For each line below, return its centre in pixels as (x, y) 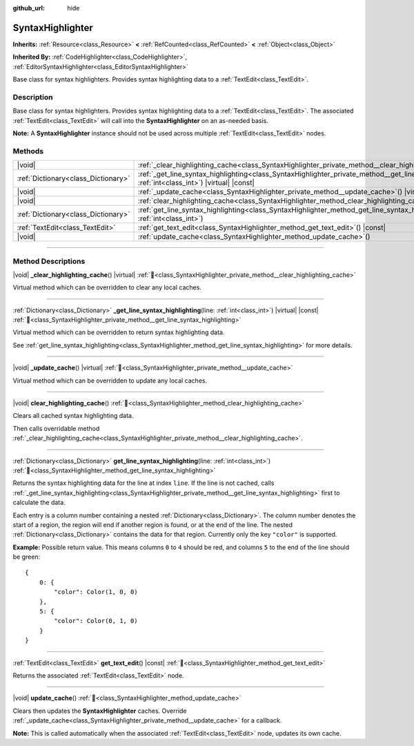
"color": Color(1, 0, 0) (96, 592)
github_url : (29, 8)
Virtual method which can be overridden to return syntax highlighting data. (119, 332)
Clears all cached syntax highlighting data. (73, 416)
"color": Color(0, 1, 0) (96, 621)
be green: (27, 557)
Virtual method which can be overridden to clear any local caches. (107, 287)
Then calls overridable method (56, 428)
